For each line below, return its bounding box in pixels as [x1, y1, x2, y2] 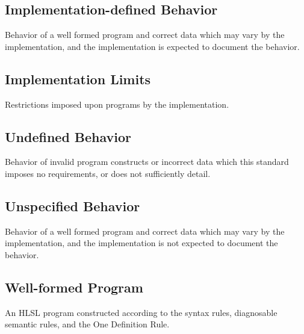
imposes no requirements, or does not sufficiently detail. [5, 167, 211, 179]
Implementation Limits [5, 69, 151, 88]
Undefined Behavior [5, 127, 132, 146]
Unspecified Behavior [5, 196, 140, 215]
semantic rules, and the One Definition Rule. [5, 318, 170, 330]
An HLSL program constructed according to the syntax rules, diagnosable [5, 306, 278, 318]
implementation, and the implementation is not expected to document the [5, 237, 278, 249]
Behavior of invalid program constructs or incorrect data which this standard [5, 155, 289, 168]
